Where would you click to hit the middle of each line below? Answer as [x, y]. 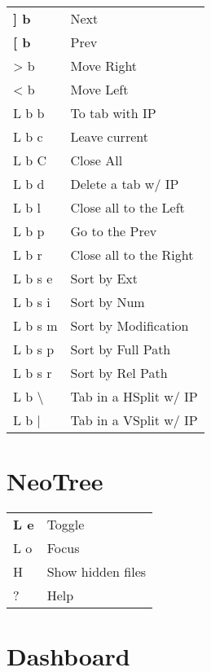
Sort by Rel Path [119, 373]
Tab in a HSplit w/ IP [134, 396]
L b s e [33, 278]
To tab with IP [113, 113]
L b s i [32, 302]
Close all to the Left [127, 207]
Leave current [109, 136]
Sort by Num [108, 302]
